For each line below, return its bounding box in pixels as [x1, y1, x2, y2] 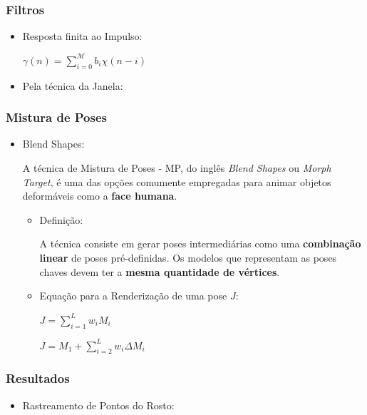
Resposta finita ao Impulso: [22, 29, 143, 43]
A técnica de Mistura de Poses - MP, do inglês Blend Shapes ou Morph [22, 160, 331, 175]
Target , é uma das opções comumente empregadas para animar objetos [22, 174, 331, 189]
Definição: [39, 212, 83, 227]
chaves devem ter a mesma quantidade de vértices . [39, 264, 280, 279]
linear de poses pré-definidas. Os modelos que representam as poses [39, 250, 337, 265]
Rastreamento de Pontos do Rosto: [22, 397, 175, 412]
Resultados [6, 369, 70, 387]
